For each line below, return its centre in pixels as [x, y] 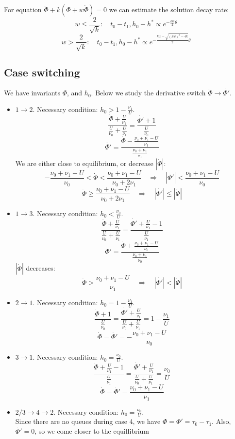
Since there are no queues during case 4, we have [88, 421]
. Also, [221, 421]
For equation [23, 9]
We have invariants [32, 93]
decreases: [41, 268]
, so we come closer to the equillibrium [92, 431]
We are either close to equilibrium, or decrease [84, 163]
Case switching [42, 72]
